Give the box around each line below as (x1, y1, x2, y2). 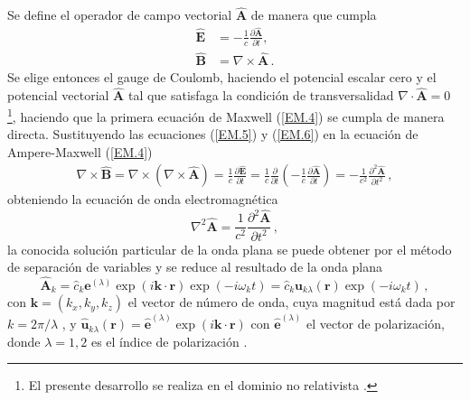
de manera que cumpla (250, 5, 377, 24)
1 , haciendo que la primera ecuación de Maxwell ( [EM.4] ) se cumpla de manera (7, 104, 445, 126)
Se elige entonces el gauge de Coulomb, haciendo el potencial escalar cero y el (7, 68, 437, 87)
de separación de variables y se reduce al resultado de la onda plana (7, 257, 383, 276)
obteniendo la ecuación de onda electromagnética (7, 190, 278, 209)
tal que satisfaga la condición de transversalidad (127, 86, 394, 105)
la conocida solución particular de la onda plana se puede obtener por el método (7, 239, 452, 258)
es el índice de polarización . (90, 331, 248, 350)
